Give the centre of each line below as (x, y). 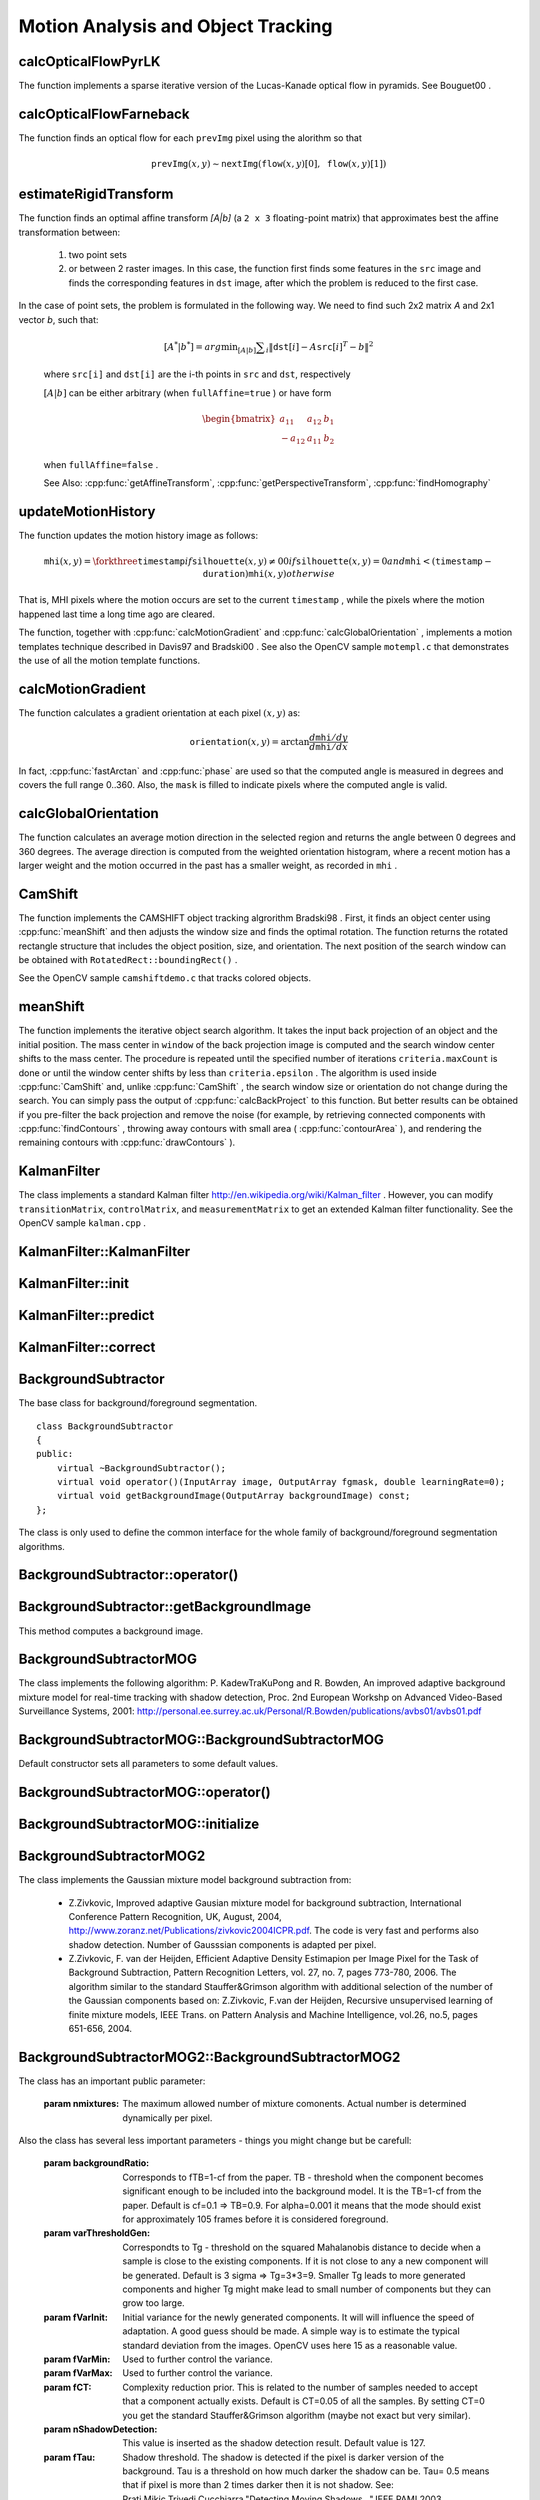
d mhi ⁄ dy (329, 738)
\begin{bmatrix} (239, 418)
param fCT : (67, 2387)
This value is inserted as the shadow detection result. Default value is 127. (274, 2443)
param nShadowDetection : (100, 2429)
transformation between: (69, 232)
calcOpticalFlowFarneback (104, 113)
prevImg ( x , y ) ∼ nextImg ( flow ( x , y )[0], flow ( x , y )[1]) (269, 164)
